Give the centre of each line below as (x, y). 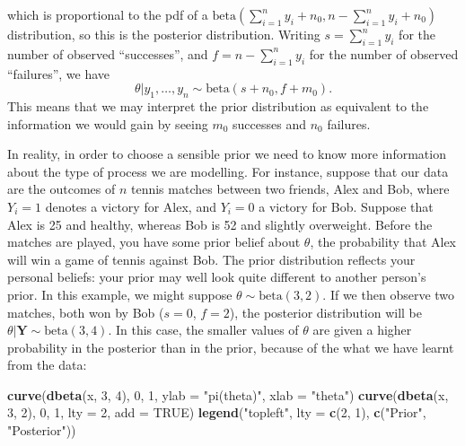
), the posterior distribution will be (326, 312)
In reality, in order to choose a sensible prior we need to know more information (227, 154)
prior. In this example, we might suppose (120, 294)
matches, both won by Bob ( (86, 312)
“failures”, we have (59, 73)
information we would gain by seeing (108, 123)
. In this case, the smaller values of (203, 330)
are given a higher (362, 330)
